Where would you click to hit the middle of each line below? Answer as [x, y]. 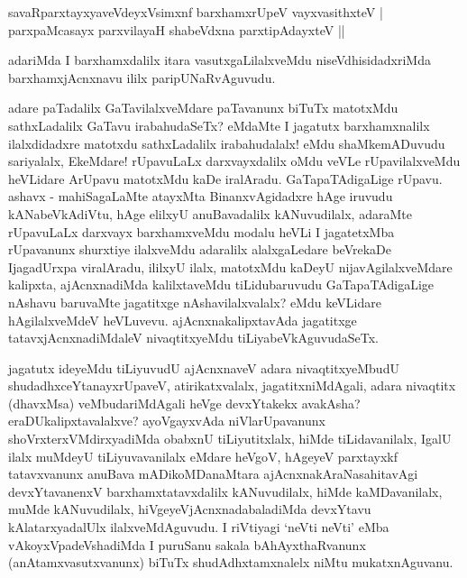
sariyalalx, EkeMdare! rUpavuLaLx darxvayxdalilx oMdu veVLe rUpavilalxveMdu [234, 161]
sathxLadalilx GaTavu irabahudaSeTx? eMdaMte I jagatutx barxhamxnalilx [219, 125]
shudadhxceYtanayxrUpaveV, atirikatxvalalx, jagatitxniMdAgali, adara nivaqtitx [232, 385]
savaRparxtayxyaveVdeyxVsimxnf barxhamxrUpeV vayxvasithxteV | [196, 12]
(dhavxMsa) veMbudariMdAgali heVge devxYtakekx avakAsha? [184, 403]
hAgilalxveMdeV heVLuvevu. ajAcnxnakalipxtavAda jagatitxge [183, 320]
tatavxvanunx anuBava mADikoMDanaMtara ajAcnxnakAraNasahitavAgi [213, 474]
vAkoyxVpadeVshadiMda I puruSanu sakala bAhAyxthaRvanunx [187, 544]
